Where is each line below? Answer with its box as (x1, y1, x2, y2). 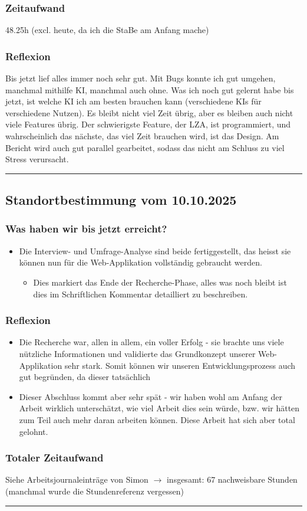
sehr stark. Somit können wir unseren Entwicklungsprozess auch (64, 359, 296, 371)
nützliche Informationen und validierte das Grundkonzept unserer (19, 347, 256, 359)
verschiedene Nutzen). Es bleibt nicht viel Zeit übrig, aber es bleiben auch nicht (5, 106, 293, 119)
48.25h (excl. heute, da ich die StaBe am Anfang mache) (5, 24, 209, 36)
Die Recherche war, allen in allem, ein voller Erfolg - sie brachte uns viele (19, 336, 284, 348)
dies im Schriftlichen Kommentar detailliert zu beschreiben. (33, 287, 248, 300)
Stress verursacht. (5, 153, 69, 165)
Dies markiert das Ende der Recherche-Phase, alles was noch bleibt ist (33, 276, 287, 288)
